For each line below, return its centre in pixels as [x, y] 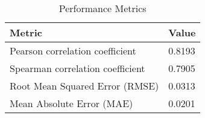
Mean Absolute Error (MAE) [71, 103]
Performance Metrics [102, 8]
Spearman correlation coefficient [77, 68]
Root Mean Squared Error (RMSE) [84, 86]
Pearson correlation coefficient [73, 51]
